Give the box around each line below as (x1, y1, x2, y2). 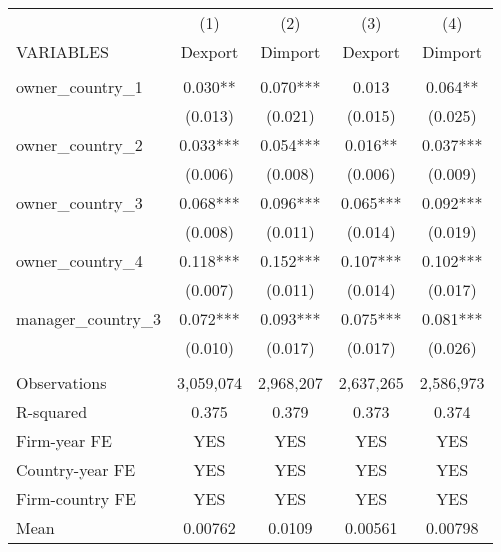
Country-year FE (16, 458, 136, 481)
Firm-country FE (16, 487, 136, 510)
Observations (16, 371, 107, 394)
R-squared (16, 400, 88, 423)
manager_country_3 (16, 307, 161, 330)
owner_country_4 (16, 249, 143, 272)
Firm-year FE (16, 429, 112, 452)
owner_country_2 (16, 133, 143, 156)
